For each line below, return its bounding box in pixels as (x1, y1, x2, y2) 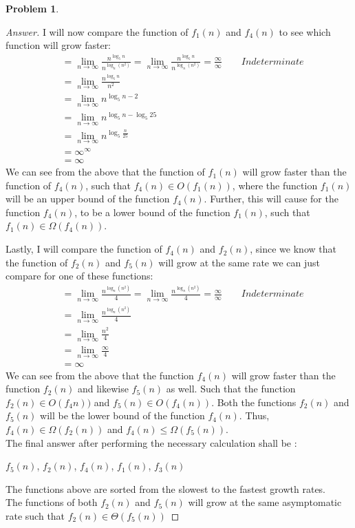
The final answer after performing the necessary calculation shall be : (6, 435, 297, 450)
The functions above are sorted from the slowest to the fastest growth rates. (6, 481, 326, 496)
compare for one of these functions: (6, 268, 153, 283)
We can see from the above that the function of (6, 165, 205, 179)
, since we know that (250, 242, 336, 256)
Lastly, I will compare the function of (6, 242, 162, 256)
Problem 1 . (6, 1, 59, 15)
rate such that (6, 508, 65, 522)
